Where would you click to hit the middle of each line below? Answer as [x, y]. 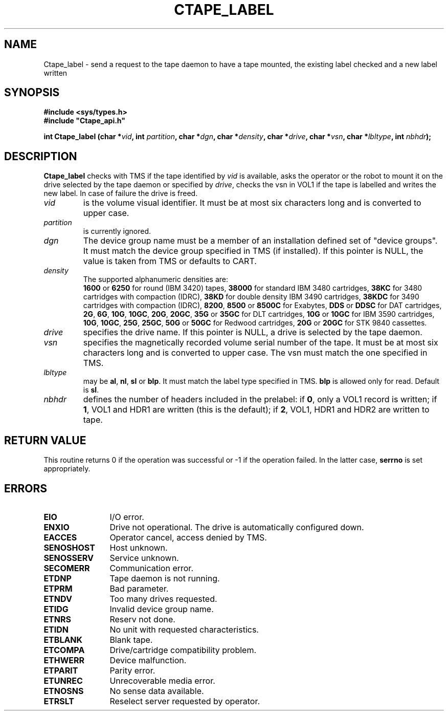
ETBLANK [63, 640]
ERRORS [26, 488]
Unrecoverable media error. [162, 680]
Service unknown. [144, 558]
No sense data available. [157, 691]
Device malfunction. [148, 660]
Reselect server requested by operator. [185, 701]
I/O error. [127, 517]
